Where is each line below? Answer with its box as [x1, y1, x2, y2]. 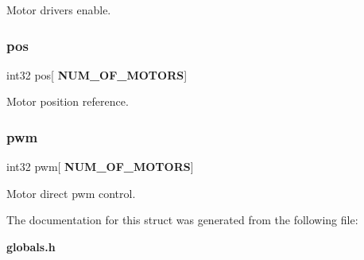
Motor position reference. [6, 93, 129, 110]
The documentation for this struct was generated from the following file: [6, 211, 358, 228]
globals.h [6, 239, 56, 254]
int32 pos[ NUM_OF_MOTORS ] [6, 66, 188, 83]
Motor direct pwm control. [6, 184, 136, 201]
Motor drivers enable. [6, 2, 111, 17]
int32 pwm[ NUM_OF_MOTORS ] [6, 158, 194, 175]
